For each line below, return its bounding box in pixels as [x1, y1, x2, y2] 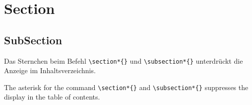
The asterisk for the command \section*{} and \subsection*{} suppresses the [4, 82, 249, 92]
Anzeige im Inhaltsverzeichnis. [4, 65, 96, 76]
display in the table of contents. [4, 92, 100, 102]
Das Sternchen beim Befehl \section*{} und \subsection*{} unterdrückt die [4, 55, 243, 66]
